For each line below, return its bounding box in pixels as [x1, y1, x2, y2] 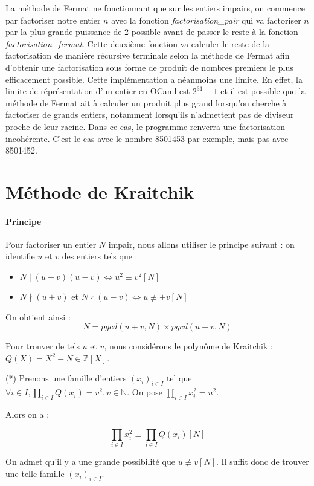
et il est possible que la [220, 85, 306, 97]
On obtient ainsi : [5, 310, 71, 323]
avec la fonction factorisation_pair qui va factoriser [111, 13, 301, 26]
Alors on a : [5, 408, 50, 421]
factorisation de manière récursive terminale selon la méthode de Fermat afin [5, 49, 290, 62]
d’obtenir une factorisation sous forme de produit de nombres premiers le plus [5, 60, 293, 73]
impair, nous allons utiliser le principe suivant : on [108, 238, 295, 250]
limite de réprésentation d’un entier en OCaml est [5, 85, 190, 97]
